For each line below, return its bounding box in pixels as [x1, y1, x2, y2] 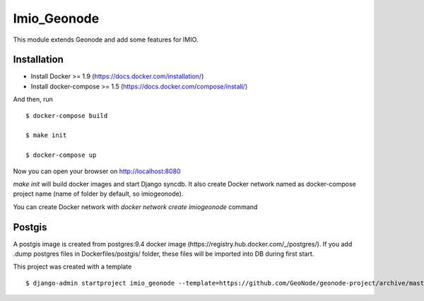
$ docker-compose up [25, 151, 97, 159]
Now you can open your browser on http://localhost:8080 [13, 167, 181, 175]
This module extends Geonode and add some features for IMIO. [13, 35, 199, 44]
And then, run [13, 95, 53, 104]
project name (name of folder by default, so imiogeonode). [13, 189, 184, 198]
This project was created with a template [13, 262, 132, 271]
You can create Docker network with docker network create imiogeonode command [13, 202, 258, 211]
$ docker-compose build [25, 112, 108, 119]
